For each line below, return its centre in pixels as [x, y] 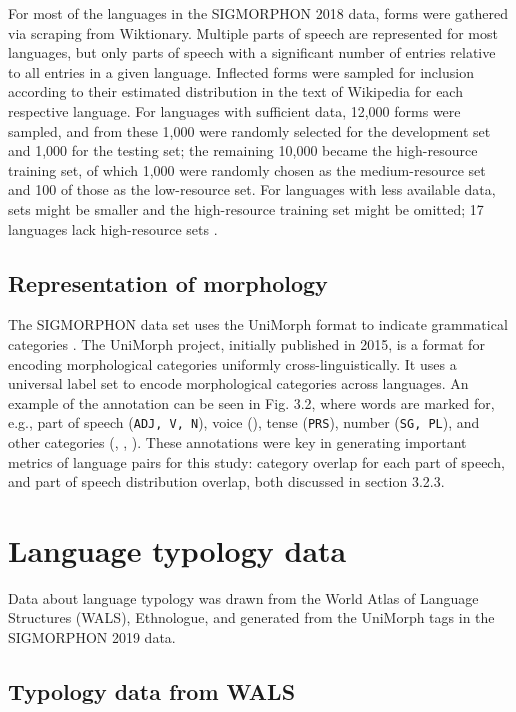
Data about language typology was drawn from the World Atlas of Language [243, 597]
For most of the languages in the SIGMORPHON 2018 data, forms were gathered [258, 13]
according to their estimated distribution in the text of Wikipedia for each [235, 91]
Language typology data [177, 549]
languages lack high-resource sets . [113, 228]
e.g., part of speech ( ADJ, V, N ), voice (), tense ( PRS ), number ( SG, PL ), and [244, 422]
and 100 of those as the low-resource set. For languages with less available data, [252, 189]
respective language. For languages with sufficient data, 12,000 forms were [234, 110]
